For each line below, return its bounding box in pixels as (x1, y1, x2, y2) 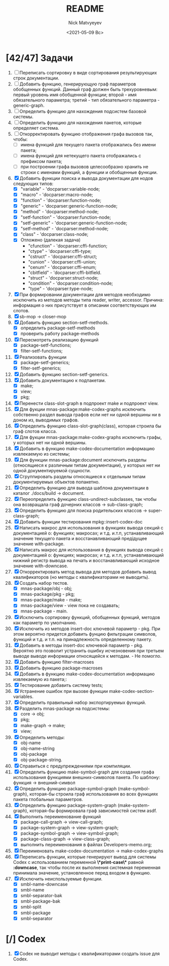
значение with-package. (13, 541, 65, 547)
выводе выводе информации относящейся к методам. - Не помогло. (13, 653, 161, 659)
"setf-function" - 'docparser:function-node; (20, 214, 111, 220)
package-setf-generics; (20, 359, 70, 365)
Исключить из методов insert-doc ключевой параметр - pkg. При (19, 626, 160, 632)
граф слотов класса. (13, 428, 57, 434)
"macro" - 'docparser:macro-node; (20, 192, 94, 198)
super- (148, 507, 162, 513)
